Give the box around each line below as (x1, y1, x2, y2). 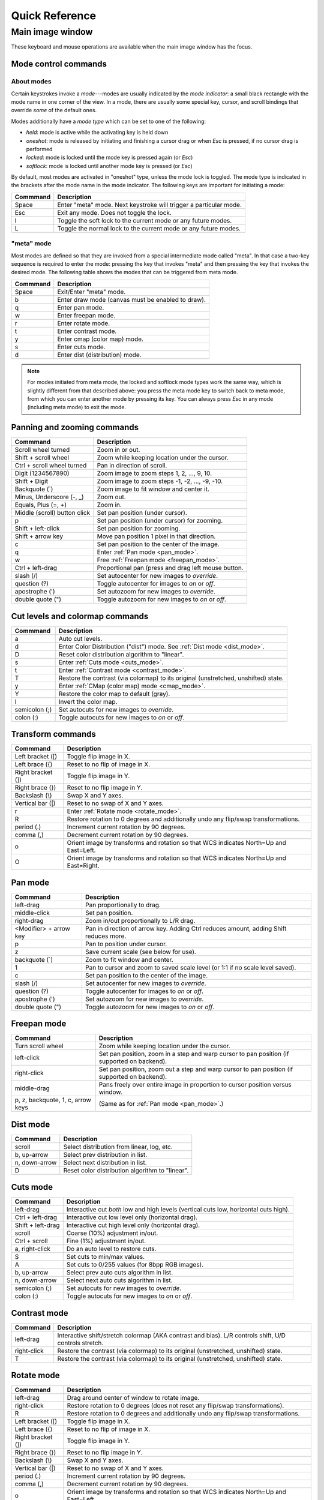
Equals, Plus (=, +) (14, 501, 67, 509)
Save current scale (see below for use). (85, 947, 196, 956)
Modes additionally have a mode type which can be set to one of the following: (11, 118, 206, 125)
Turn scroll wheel (14, 1042, 64, 1050)
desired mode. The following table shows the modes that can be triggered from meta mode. (11, 269, 238, 276)
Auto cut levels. (58, 634, 103, 643)
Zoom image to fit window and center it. (97, 485, 210, 493)
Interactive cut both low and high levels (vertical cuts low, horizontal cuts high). (66, 1205, 290, 1214)
